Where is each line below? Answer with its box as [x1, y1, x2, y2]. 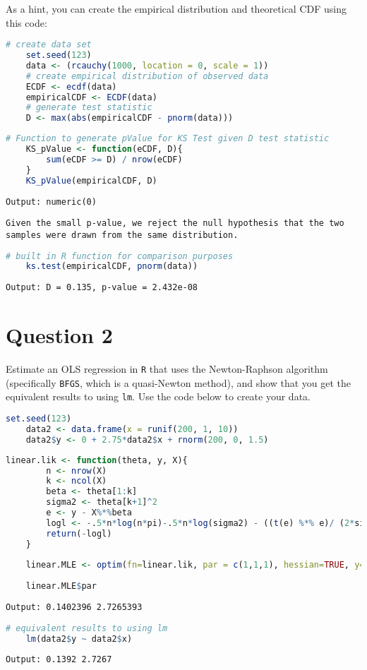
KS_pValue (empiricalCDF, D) [25, 175, 157, 186]
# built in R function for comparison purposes [6, 251, 234, 261]
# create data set [6, 40, 92, 50]
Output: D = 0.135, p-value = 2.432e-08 [6, 282, 198, 293]
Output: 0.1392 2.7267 [6, 654, 112, 665]
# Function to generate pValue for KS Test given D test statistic [6, 133, 330, 144]
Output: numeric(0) [6, 196, 97, 207]
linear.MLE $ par [25, 581, 97, 592]
